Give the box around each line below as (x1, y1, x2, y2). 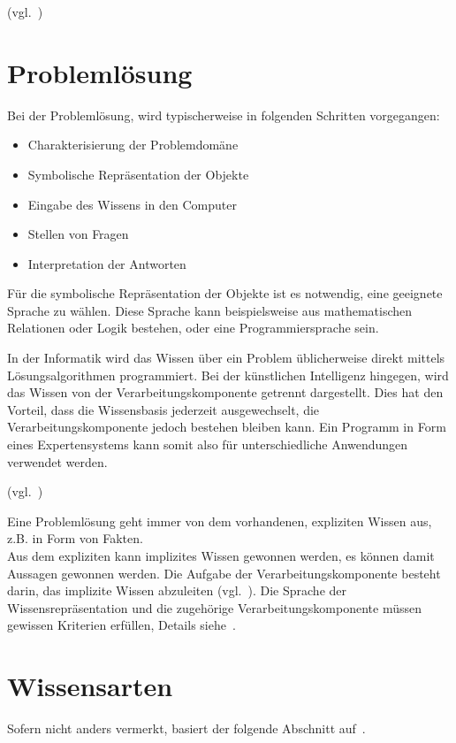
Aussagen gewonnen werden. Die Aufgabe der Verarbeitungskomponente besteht (7, 563, 441, 582)
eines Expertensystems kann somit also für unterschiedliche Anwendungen (7, 435, 408, 454)
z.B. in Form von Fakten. (7, 529, 143, 548)
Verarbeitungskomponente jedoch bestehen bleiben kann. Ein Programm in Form (7, 417, 446, 436)
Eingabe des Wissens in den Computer (27, 195, 238, 213)
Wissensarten (7, 668, 173, 704)
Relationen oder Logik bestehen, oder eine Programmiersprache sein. (7, 318, 379, 337)
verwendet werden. (7, 452, 108, 471)
